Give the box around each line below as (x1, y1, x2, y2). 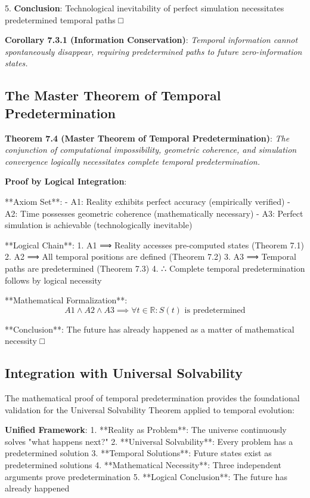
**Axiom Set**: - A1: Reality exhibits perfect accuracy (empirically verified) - (5, 195, 290, 207)
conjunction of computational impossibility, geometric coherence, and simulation (5, 143, 297, 156)
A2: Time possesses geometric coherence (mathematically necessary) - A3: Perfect (5, 207, 303, 219)
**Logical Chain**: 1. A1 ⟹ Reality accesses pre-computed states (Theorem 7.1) (5, 238, 304, 251)
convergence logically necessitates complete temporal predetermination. (5, 155, 260, 167)
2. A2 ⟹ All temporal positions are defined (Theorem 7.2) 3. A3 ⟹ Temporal (5, 250, 296, 263)
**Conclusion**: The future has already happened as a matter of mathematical (5, 322, 294, 335)
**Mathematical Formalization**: (5, 294, 128, 306)
